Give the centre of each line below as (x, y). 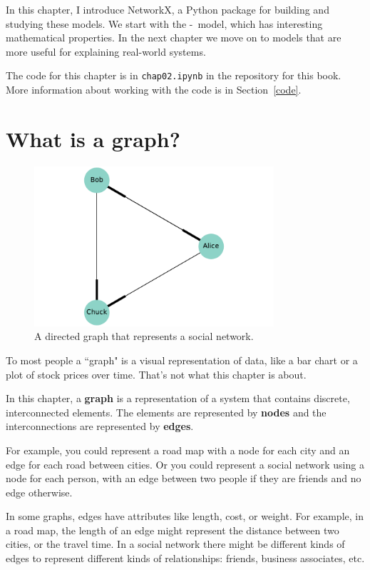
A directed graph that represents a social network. (144, 336)
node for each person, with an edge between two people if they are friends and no (184, 478)
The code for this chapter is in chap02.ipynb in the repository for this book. (174, 75)
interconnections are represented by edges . (100, 426)
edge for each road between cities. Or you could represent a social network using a (185, 464)
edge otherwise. (39, 492)
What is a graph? (93, 138)
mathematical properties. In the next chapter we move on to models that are (174, 37)
